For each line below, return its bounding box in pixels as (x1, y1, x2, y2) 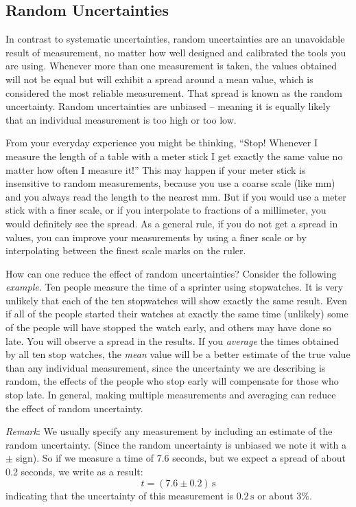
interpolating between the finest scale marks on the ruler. (5, 243, 246, 258)
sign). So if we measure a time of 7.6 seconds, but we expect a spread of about (16, 451, 346, 465)
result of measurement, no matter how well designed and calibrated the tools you (5, 45, 346, 59)
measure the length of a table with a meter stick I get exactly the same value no (5, 148, 343, 163)
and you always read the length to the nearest (5, 189, 199, 203)
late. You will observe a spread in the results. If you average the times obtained (5, 333, 339, 348)
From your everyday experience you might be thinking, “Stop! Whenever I (5, 135, 318, 150)
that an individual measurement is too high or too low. (5, 112, 237, 126)
